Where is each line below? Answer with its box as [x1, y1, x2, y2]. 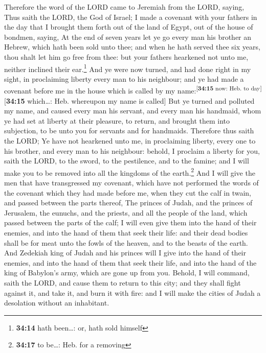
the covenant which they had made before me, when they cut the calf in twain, [4, 187, 252, 198]
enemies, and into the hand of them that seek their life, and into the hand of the [4, 257, 257, 268]
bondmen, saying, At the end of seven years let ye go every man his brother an [4, 31, 252, 42]
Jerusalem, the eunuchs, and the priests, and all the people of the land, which [4, 207, 248, 218]
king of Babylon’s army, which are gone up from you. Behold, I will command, [4, 267, 250, 278]
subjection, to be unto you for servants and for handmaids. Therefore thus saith [4, 125, 254, 136]
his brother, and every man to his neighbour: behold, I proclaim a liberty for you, [4, 145, 260, 156]
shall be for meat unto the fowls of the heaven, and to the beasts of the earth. [4, 237, 248, 248]
